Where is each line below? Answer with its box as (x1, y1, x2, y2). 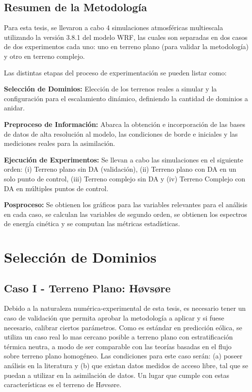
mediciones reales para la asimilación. (4, 138, 115, 148)
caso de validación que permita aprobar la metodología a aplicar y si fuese (4, 313, 224, 323)
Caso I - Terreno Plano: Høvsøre (4, 280, 171, 295)
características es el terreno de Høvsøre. (4, 379, 121, 390)
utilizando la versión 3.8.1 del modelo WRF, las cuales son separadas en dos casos (4, 32, 248, 42)
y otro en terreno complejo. (4, 51, 85, 61)
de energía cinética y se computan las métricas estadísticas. (4, 218, 180, 229)
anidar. (4, 103, 25, 113)
